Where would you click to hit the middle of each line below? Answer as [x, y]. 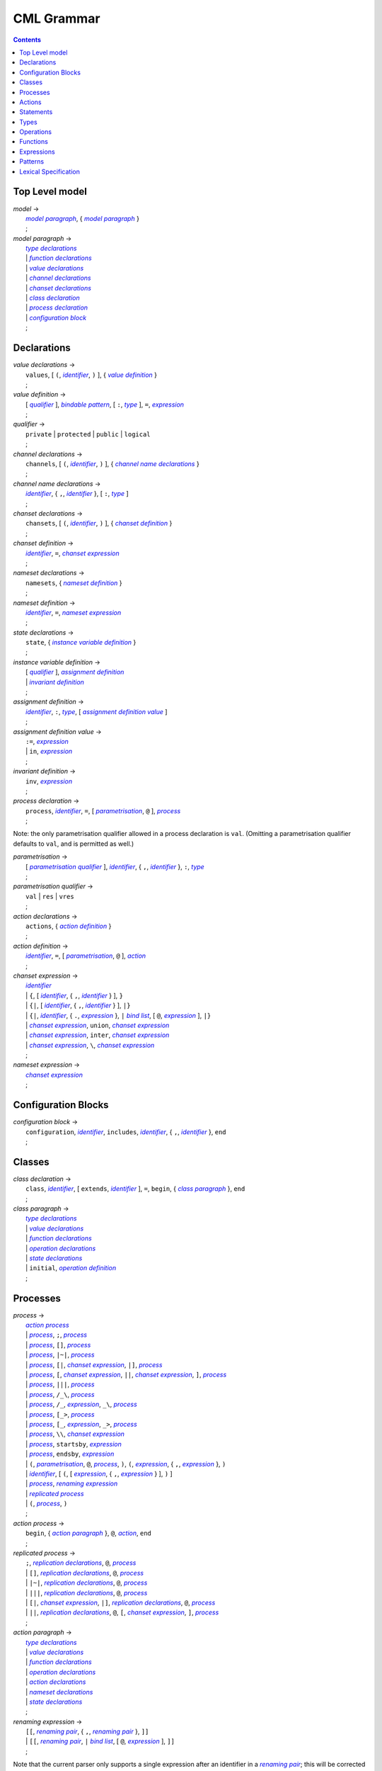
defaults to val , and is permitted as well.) [74, 844]
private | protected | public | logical [88, 434]
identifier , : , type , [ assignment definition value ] [97, 711]
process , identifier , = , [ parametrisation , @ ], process [103, 810]
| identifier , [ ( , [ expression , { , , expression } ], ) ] [99, 1473]
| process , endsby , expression [70, 1454]
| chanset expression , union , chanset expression [98, 1025]
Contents [27, 40]
